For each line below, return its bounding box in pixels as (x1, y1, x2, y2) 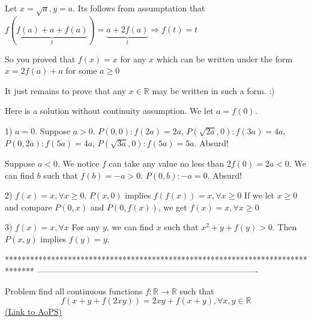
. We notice (57, 157, 100, 170)
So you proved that (5, 52, 76, 65)
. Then (272, 221, 297, 233)
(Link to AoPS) (5, 305, 62, 318)
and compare (5, 200, 52, 213)
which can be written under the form (157, 52, 293, 65)
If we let (244, 189, 275, 201)
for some (65, 64, 97, 77)
